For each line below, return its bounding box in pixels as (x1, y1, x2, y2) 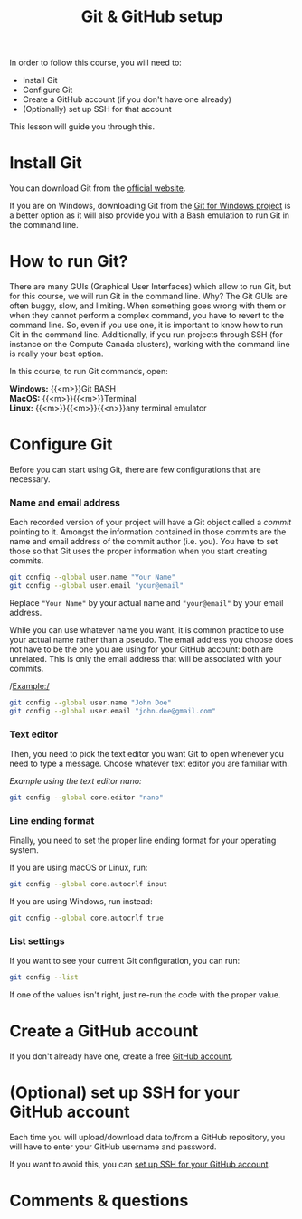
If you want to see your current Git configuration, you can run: (9, 956, 241, 967)
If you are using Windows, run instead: (9, 896, 153, 907)
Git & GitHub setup (80, 6, 223, 27)
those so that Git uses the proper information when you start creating (9, 545, 268, 557)
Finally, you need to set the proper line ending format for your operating (9, 835, 277, 846)
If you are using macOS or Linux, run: (9, 862, 148, 874)
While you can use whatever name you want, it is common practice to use (9, 625, 285, 636)
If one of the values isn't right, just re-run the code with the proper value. (9, 989, 281, 1000)
